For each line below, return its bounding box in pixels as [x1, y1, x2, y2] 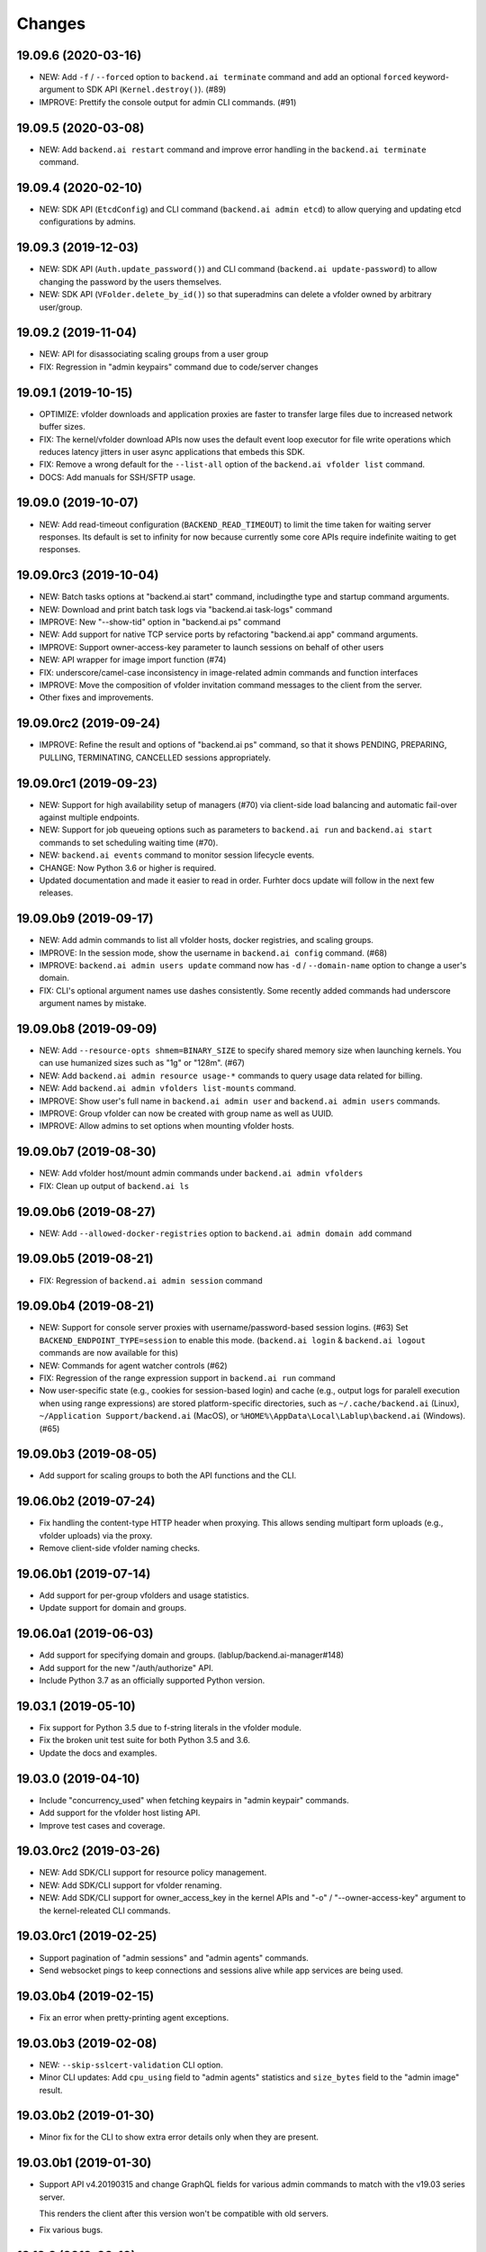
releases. [39, 887, 74, 898]
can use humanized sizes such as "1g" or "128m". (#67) [39, 1058, 245, 1068]
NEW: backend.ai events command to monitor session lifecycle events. [39, 849, 315, 860]
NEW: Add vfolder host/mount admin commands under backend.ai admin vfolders [39, 1167, 364, 1179]
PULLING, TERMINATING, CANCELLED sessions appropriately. [39, 752, 272, 763]
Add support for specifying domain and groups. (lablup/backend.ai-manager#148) [39, 1649, 345, 1661]
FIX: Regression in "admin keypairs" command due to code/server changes [39, 361, 319, 372]
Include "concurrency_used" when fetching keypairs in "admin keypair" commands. [39, 1794, 350, 1805]
